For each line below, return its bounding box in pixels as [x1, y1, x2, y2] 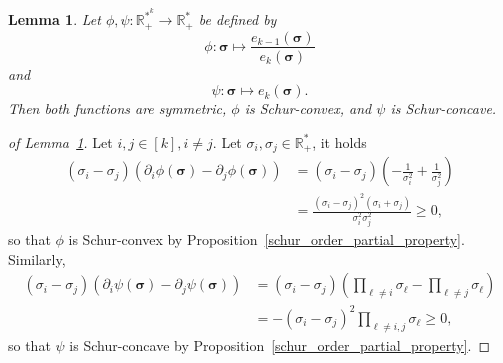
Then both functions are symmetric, [8, 98, 227, 119]
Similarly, [8, 248, 66, 269]
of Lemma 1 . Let [8, 131, 113, 152]
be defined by [198, 9, 277, 30]
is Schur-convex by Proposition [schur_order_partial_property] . [68, 229, 465, 250]
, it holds [312, 131, 367, 152]
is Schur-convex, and [244, 98, 372, 119]
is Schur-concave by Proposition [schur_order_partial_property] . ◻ [69, 334, 491, 355]
